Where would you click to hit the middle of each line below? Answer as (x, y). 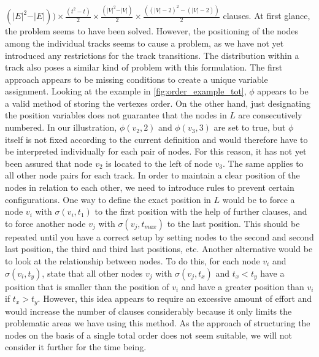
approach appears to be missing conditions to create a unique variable (136, 79)
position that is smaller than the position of (87, 286)
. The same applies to (263, 163)
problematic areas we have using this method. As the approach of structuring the (158, 323)
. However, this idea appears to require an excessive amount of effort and (175, 298)
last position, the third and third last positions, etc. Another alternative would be (159, 249)
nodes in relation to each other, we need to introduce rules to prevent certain (150, 187)
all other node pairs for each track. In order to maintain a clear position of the (152, 175)
